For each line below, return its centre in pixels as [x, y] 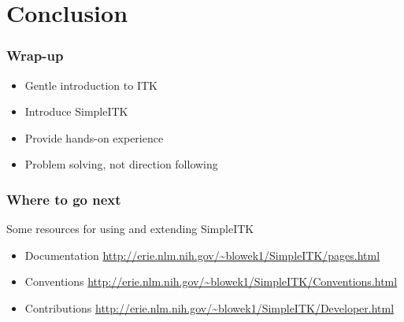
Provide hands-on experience [94, 137]
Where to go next [64, 199]
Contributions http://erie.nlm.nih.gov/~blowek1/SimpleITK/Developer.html [209, 307]
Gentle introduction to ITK [91, 85]
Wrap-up [35, 56]
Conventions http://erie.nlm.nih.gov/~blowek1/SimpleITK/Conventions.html [211, 281]
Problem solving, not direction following [121, 164]
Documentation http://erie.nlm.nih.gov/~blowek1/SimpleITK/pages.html [202, 255]
